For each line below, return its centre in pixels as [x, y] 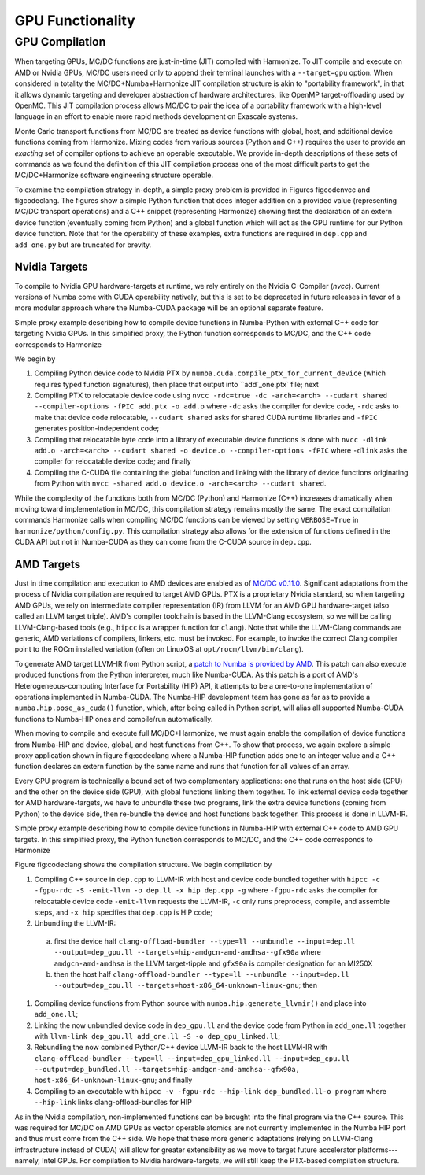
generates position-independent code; [97, 428]
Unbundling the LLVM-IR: [75, 923]
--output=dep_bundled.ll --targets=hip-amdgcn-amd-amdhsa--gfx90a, [167, 1070]
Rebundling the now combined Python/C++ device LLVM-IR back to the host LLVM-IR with [181, 1048]
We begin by [35, 359]
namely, [28, 1161]
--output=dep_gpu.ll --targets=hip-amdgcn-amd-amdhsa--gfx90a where [188, 952]
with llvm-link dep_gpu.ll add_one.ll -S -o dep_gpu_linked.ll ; [157, 1036]
